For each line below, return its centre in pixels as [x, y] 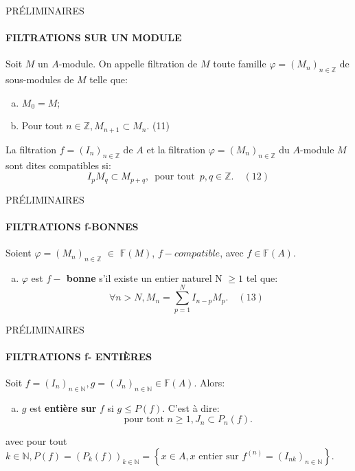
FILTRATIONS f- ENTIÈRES [79, 356]
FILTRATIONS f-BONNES [72, 226]
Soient [19, 253]
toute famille [240, 64]
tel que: [262, 277]
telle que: [108, 79]
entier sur [219, 456]
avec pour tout [36, 441]
